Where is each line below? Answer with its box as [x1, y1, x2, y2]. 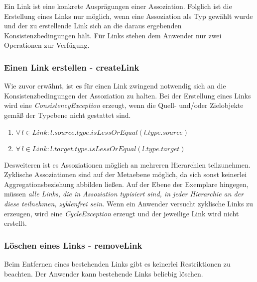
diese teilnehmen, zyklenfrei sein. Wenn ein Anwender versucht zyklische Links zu [4, 198, 254, 208]
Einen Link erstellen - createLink [4, 61, 139, 73]
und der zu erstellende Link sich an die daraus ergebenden [4, 20, 182, 31]
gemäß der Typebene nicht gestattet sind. [4, 109, 131, 120]
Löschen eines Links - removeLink [4, 239, 142, 251]
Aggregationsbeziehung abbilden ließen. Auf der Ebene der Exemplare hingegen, [4, 179, 249, 189]
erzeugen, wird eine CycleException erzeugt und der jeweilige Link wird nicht [4, 208, 239, 218]
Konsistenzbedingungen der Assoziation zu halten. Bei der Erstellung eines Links [4, 90, 251, 100]
